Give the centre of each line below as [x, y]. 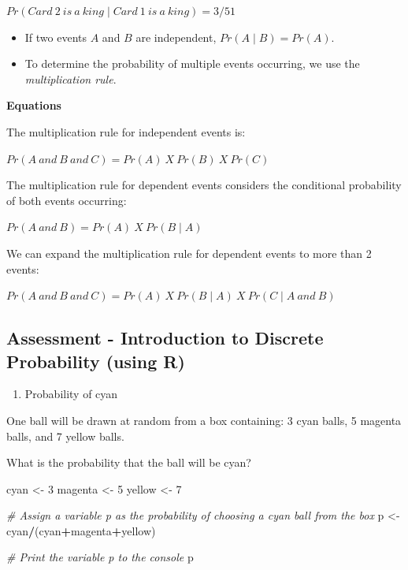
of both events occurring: [67, 200]
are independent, [176, 37]
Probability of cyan [71, 394]
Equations [34, 105]
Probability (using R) [96, 361]
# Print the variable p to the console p [100, 557]
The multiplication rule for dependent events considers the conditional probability [204, 185]
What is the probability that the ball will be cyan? [129, 462]
